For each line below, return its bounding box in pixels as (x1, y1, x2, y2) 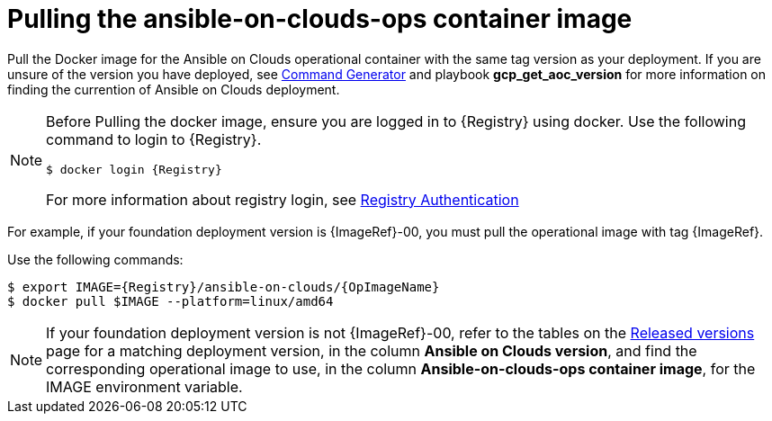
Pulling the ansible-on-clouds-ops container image (7, 4, 633, 34)
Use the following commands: (7, 251, 184, 267)
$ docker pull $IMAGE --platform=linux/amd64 (7, 293, 334, 309)
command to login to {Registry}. (46, 130, 262, 148)
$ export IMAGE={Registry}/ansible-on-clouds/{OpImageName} (7, 279, 440, 294)
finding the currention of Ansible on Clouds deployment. (7, 81, 340, 97)
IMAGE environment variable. (46, 377, 243, 396)
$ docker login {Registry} (46, 162, 222, 176)
